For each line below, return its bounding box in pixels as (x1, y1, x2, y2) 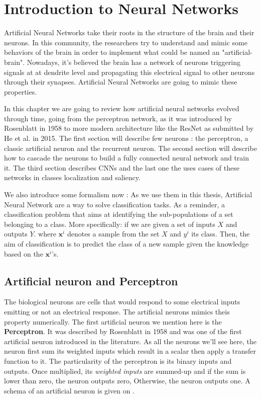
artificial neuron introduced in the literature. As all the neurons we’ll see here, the (4, 336, 256, 346)
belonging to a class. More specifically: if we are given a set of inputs (4, 218, 215, 229)
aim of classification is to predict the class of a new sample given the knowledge (4, 238, 249, 249)
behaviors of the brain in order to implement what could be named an (4, 47, 220, 57)
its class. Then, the (191, 228, 250, 239)
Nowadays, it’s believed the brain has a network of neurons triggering (27, 56, 240, 67)
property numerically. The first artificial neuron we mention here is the (4, 316, 222, 327)
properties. (4, 86, 37, 97)
